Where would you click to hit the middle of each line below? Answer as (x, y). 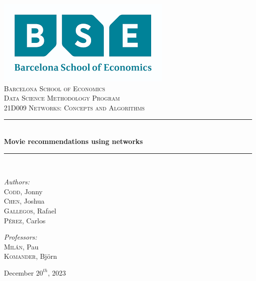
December (19, 272)
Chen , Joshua (24, 201)
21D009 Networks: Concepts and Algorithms (74, 107)
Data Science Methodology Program (62, 98)
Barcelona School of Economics (55, 88)
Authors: (17, 182)
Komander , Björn (31, 256)
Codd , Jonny (23, 191)
